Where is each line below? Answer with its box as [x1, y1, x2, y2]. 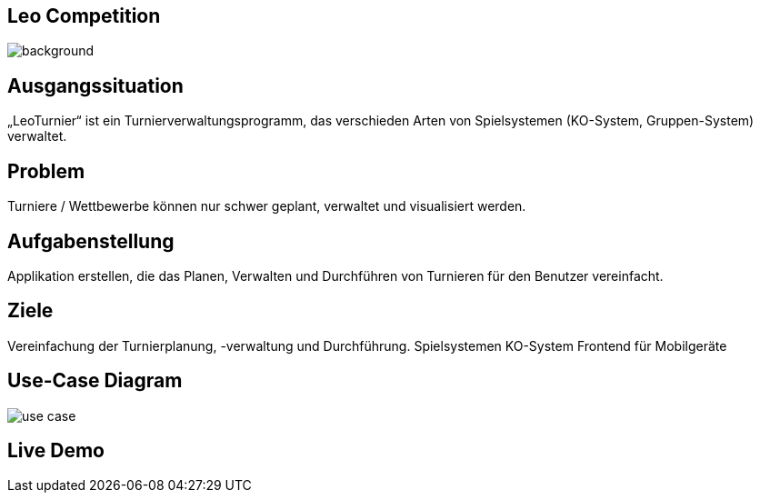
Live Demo [7, 439, 105, 463]
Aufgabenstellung [7, 229, 175, 253]
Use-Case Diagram [7, 369, 183, 393]
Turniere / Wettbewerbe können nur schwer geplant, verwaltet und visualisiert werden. [7, 198, 526, 215]
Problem [7, 159, 85, 183]
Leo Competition [7, 5, 161, 27]
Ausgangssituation [7, 74, 184, 97]
